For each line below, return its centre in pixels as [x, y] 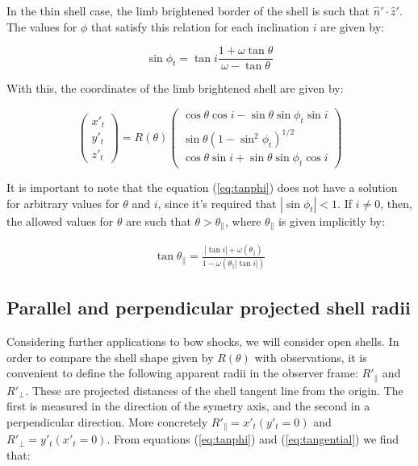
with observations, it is [311, 357]
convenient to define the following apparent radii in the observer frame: [182, 373]
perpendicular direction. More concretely [107, 421]
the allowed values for [60, 221]
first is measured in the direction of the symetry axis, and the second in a [188, 406]
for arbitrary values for [63, 203]
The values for [42, 26]
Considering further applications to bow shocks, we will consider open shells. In [203, 341]
